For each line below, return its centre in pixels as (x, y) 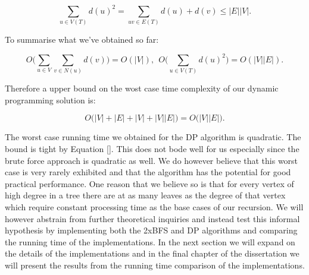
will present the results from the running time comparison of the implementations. (155, 265)
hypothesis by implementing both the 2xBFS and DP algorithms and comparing (151, 230)
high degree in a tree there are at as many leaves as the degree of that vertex (145, 195)
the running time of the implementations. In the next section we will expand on (150, 241)
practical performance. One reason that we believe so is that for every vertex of (149, 183)
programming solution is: (50, 99)
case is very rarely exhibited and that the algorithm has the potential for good (148, 172)
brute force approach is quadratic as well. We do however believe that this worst (152, 160)
